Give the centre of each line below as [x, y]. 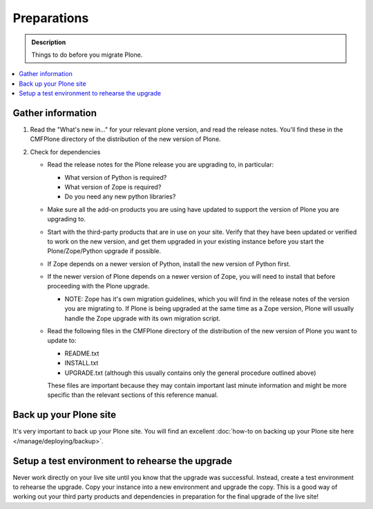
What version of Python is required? [116, 177]
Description [49, 42]
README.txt [82, 353]
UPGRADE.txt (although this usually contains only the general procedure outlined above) [191, 373]
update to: [62, 341]
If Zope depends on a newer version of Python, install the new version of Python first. [169, 263]
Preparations [51, 18]
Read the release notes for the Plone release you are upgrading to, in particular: [161, 165]
